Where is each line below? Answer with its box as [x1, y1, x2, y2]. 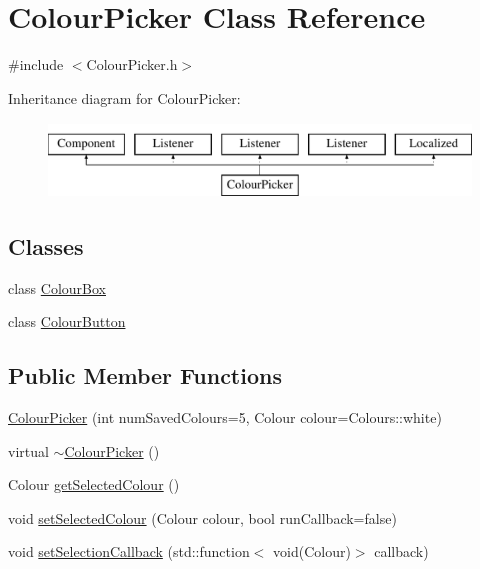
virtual [8, 440, 49, 461]
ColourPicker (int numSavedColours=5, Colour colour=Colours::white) [8, 407, 442, 428]
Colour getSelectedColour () [8, 474, 180, 495]
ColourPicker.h [86, 54, 178, 75]
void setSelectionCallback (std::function [8, 541, 250, 562]
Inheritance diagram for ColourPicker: [8, 87, 241, 108]
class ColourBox [8, 277, 106, 298]
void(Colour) [273, 541, 351, 562]
